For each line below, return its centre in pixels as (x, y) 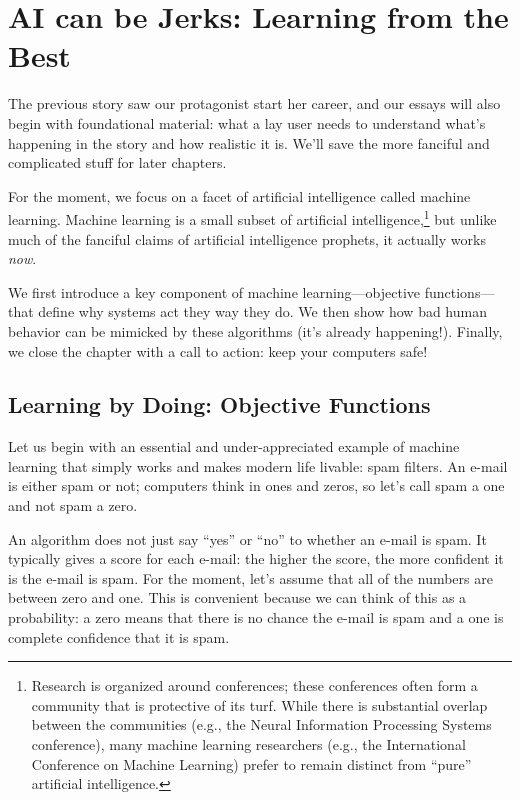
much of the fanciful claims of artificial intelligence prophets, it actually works (247, 238)
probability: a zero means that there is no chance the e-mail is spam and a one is (256, 617)
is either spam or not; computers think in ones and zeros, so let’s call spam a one (256, 485)
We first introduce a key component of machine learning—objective (214, 291)
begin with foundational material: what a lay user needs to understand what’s (247, 122)
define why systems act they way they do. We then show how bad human (262, 311)
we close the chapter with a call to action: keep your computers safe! (218, 350)
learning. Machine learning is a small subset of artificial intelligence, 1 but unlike (252, 217)
